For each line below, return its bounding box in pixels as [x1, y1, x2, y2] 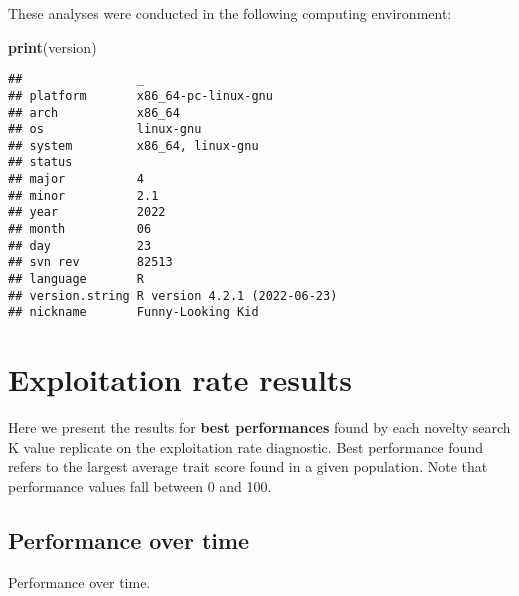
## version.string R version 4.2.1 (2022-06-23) [8, 288, 338, 303]
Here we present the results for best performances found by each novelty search [8, 417, 511, 438]
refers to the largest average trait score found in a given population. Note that [8, 456, 488, 477]
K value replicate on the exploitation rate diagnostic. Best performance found [8, 436, 483, 457]
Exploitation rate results [8, 359, 353, 400]
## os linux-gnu [8, 122, 202, 137]
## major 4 [8, 172, 145, 187]
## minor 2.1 [8, 188, 159, 203]
